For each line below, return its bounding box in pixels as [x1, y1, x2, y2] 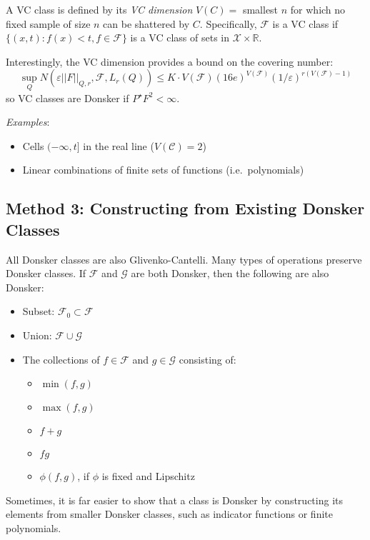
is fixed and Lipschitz [101, 469, 195, 484]
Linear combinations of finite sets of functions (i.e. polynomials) [22, 162, 304, 177]
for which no [290, 2, 346, 16]
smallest [242, 2, 279, 16]
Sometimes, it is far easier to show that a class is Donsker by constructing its [6, 492, 343, 507]
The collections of [22, 351, 100, 366]
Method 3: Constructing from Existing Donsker [6, 197, 365, 219]
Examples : [6, 114, 50, 129]
